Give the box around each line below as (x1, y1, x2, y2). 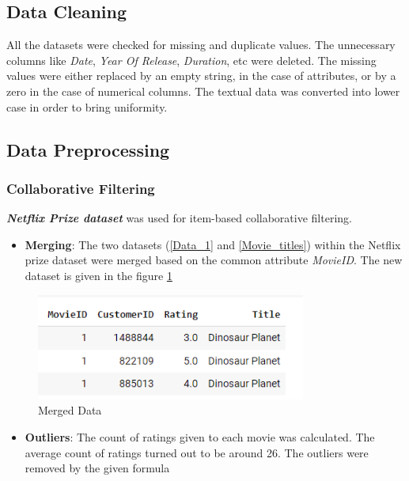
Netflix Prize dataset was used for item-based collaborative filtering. (6, 210, 352, 226)
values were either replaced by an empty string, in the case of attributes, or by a (6, 67, 396, 84)
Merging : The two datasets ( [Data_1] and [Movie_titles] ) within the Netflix (25, 236, 401, 252)
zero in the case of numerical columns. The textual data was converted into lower (6, 82, 400, 99)
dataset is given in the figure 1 (25, 267, 172, 283)
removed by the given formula (25, 460, 170, 476)
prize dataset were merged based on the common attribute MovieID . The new (25, 252, 403, 268)
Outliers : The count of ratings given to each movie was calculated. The (25, 429, 375, 445)
